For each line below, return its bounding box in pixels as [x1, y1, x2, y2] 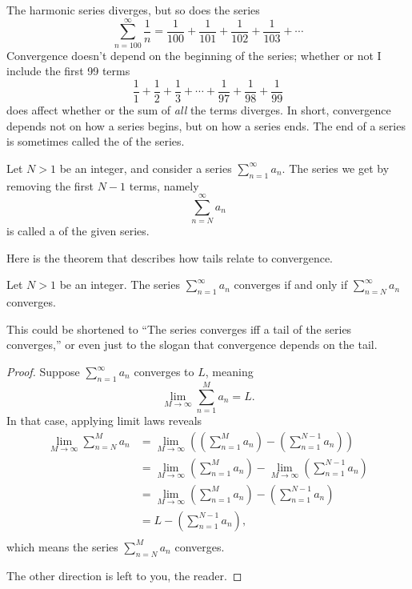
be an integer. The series [59, 276, 180, 293]
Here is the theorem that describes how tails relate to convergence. [6, 249, 333, 266]
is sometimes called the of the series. [6, 133, 185, 150]
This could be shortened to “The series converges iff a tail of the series [6, 320, 352, 337]
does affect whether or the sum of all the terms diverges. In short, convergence [6, 101, 391, 118]
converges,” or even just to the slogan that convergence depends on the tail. [6, 336, 378, 353]
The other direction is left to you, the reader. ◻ [6, 567, 242, 583]
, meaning [205, 363, 254, 380]
